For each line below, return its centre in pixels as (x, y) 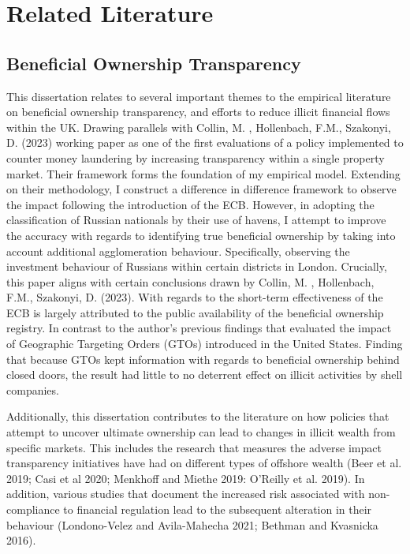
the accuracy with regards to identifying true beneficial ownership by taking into (201, 235)
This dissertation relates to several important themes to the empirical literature (199, 96)
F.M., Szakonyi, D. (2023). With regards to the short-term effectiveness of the (195, 297)
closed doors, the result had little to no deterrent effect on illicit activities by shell (205, 374)
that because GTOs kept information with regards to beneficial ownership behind (203, 359)
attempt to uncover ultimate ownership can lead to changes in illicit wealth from (201, 432)
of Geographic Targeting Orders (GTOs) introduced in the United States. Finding (205, 344)
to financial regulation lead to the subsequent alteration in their (218, 509)
